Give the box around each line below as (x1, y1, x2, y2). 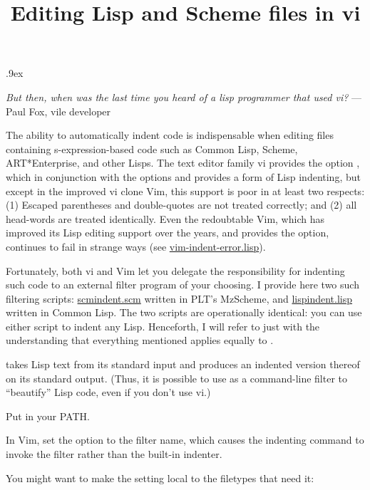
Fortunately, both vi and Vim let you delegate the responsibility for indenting (6, 263, 345, 278)
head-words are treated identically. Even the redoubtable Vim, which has (6, 211, 324, 226)
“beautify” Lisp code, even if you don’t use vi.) (6, 385, 211, 400)
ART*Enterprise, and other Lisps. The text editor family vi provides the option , (6, 155, 360, 170)
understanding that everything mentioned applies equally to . (6, 333, 274, 348)
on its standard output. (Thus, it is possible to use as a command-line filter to (6, 370, 348, 385)
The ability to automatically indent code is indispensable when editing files (6, 127, 334, 142)
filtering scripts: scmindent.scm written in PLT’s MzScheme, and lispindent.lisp (6, 291, 353, 306)
